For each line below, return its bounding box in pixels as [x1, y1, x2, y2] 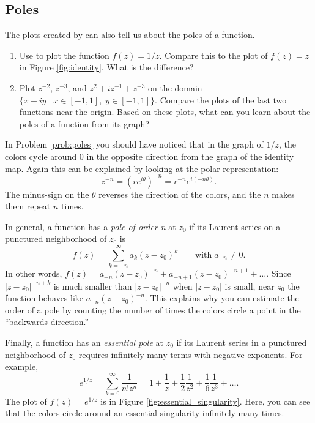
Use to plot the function [19, 48, 109, 61]
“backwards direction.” [5, 315, 89, 328]
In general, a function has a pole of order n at [5, 220, 176, 233]
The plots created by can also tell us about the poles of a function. [5, 28, 255, 41]
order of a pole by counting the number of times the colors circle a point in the [5, 303, 301, 316]
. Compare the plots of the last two [155, 93, 287, 106]
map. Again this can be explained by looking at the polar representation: [5, 162, 279, 174]
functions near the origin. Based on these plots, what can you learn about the [19, 105, 311, 118]
